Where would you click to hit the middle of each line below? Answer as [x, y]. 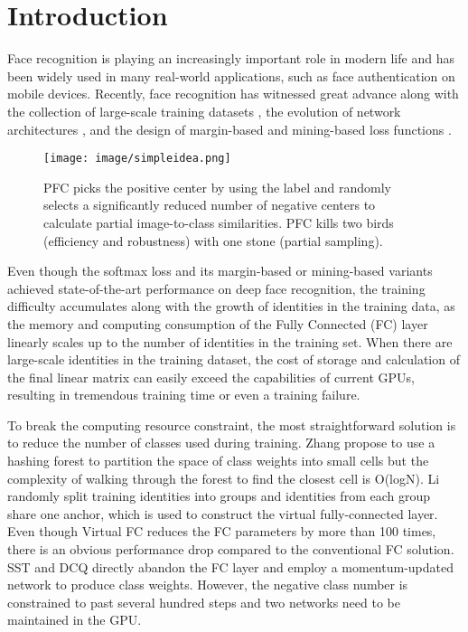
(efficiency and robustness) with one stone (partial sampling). [213, 240]
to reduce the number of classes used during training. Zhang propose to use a [221, 443]
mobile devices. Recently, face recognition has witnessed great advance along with [233, 94]
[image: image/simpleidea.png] [137, 159]
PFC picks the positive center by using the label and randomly [217, 187]
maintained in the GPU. [75, 620]
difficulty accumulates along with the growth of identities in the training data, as [231, 306]
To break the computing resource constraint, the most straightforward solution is [232, 424]
